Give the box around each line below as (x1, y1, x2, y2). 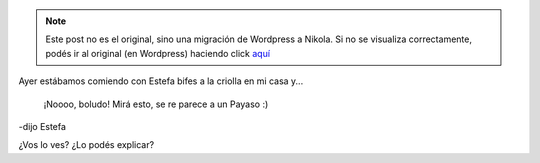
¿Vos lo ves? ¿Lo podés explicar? (18, 139, 155, 151)
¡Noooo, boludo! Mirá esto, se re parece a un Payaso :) (43, 98, 269, 110)
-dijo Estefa (18, 120, 67, 132)
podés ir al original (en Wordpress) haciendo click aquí (45, 47, 270, 59)
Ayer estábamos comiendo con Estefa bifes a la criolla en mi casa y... (18, 75, 304, 87)
